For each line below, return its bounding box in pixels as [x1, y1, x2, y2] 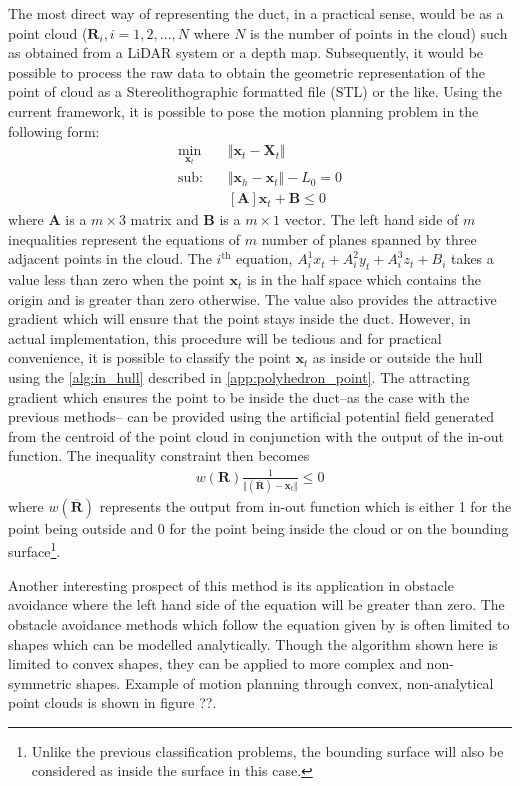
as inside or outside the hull [312, 347, 483, 368]
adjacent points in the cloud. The [8, 248, 212, 269]
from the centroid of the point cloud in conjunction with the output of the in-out [8, 425, 504, 446]
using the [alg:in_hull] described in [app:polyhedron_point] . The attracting [8, 367, 470, 388]
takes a [450, 248, 494, 269]
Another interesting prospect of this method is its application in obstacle [8, 574, 454, 595]
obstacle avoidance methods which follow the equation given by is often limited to [8, 613, 510, 634]
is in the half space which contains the [246, 269, 481, 290]
